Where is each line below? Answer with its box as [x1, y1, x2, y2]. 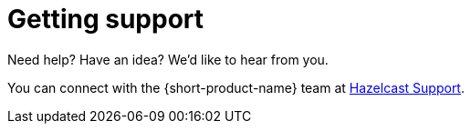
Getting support [7, 4, 204, 35]
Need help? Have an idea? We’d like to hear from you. [7, 51, 329, 67]
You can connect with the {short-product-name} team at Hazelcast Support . [7, 79, 465, 96]
